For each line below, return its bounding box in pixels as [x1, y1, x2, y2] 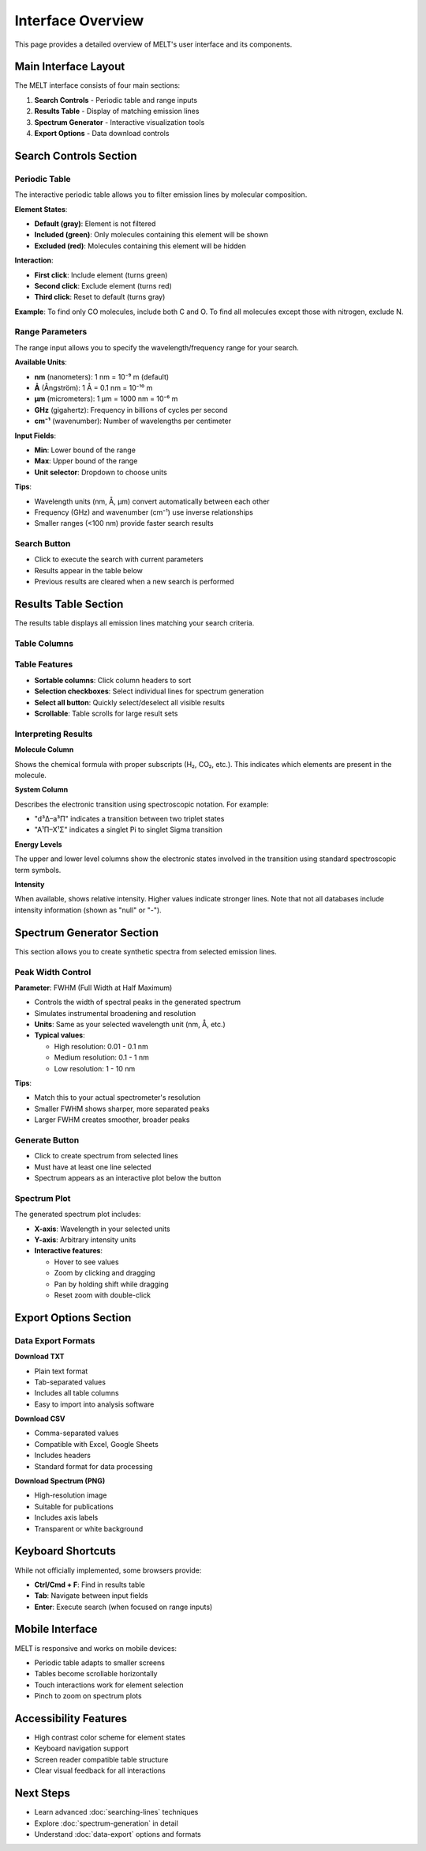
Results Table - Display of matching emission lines [34, 107, 200, 116]
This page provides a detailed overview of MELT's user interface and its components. [14, 40, 293, 49]
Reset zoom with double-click [54, 1290, 151, 1300]
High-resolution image [34, 1490, 107, 1500]
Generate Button [14, 1135, 80, 1146]
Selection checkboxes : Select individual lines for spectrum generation [34, 686, 264, 696]
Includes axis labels [34, 1513, 99, 1522]
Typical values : [34, 1030, 86, 1040]
